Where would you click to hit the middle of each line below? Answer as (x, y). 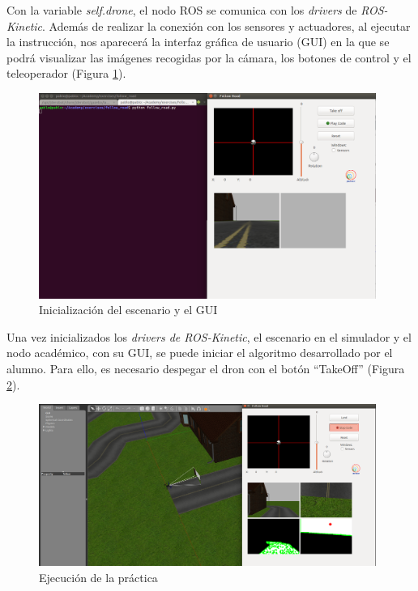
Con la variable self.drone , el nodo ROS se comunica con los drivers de (182, 10)
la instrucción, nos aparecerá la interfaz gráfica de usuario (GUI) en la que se (198, 42)
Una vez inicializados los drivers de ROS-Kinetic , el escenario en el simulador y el (209, 336)
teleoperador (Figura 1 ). (66, 73)
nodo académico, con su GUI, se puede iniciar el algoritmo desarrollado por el (200, 353)
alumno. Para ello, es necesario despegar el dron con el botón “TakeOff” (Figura (206, 368)
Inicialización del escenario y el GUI (128, 310)
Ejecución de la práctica (98, 577)
